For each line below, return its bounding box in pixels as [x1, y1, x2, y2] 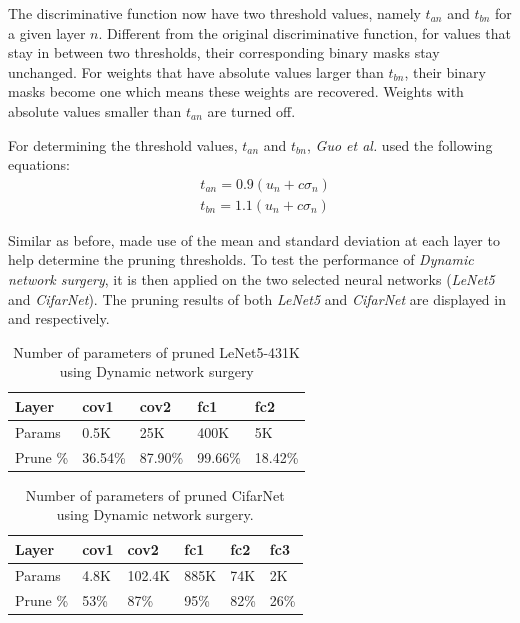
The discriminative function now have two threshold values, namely [8, 3, 421, 23]
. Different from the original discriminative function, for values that [98, 22, 511, 43]
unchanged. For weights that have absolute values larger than [8, 61, 384, 82]
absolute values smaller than [8, 100, 182, 121]
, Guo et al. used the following [306, 134, 493, 155]
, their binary [404, 61, 486, 82]
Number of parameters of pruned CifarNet [25, 484, 285, 505]
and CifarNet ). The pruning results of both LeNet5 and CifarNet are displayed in [8, 288, 506, 309]
